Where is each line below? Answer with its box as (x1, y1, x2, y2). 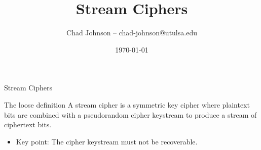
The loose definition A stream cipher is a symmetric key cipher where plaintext (4, 99, 250, 110)
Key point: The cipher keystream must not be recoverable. (16, 136, 198, 146)
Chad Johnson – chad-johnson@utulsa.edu (66, 27, 197, 38)
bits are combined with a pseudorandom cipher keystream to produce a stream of (4, 109, 257, 120)
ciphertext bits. (4, 119, 52, 130)
